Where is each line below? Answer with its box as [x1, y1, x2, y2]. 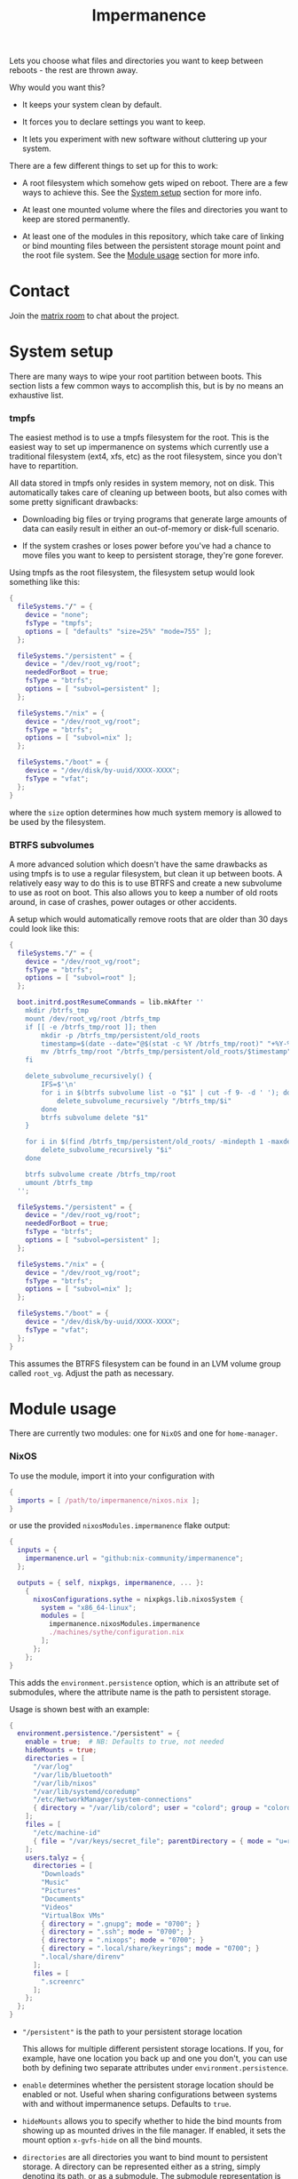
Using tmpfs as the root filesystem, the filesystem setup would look [9, 567, 255, 578]
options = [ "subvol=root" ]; [25, 973, 137, 982]
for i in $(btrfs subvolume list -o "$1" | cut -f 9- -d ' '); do [41, 1088, 292, 1097]
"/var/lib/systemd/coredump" [32, 1787, 141, 1796]
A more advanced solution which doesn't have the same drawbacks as [9, 859, 268, 869]
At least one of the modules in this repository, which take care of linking [21, 231, 285, 242]
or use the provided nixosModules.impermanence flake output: [9, 1520, 231, 1531]
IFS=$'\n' [41, 1080, 77, 1089]
